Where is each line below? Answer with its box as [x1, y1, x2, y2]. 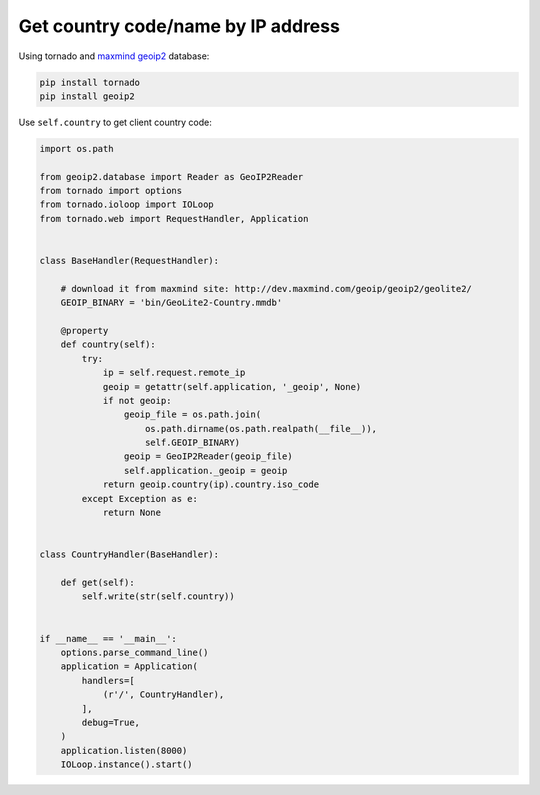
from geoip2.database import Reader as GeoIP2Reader [39, 171, 304, 182]
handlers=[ [81, 675, 135, 686]
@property [60, 325, 109, 336]
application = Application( [60, 661, 199, 672]
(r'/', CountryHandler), [102, 689, 225, 700]
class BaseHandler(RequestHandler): [39, 255, 220, 267]
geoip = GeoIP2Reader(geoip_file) [123, 451, 294, 462]
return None [102, 507, 162, 519]
